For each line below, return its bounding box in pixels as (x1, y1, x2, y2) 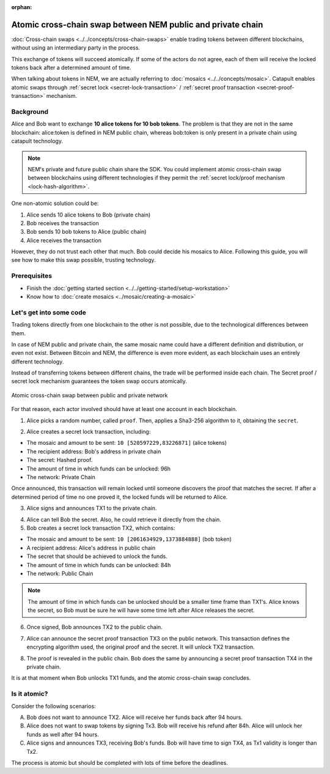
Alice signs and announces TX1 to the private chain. (26, 505, 157, 512)
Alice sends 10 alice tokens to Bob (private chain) (26, 211, 151, 218)
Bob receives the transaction (26, 219, 99, 226)
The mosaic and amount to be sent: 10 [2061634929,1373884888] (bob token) (26, 535, 232, 543)
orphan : (11, 4, 32, 10)
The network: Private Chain (26, 474, 96, 480)
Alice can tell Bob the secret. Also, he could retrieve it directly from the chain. (26, 516, 221, 523)
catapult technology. (11, 138, 64, 145)
